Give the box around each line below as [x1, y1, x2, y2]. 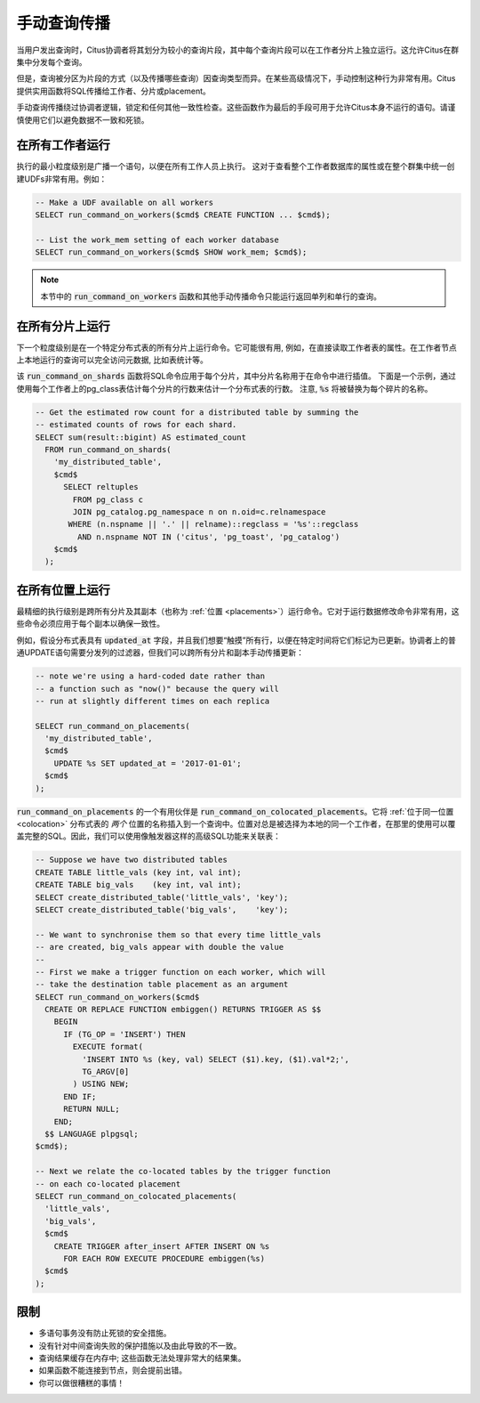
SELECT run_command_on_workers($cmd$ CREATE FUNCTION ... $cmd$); [35, 210, 331, 220]
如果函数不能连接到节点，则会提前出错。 [38, 1365, 187, 1375]
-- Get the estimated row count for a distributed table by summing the [35, 407, 359, 418]
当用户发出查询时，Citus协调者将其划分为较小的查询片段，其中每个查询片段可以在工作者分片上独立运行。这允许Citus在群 [16, 45, 460, 55]
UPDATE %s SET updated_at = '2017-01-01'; [53, 758, 242, 768]
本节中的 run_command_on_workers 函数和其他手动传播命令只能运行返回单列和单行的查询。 [40, 290, 382, 302]
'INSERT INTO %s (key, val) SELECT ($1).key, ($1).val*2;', [81, 1054, 350, 1064]
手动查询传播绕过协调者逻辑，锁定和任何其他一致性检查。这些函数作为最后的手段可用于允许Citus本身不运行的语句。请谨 [16, 102, 456, 113]
